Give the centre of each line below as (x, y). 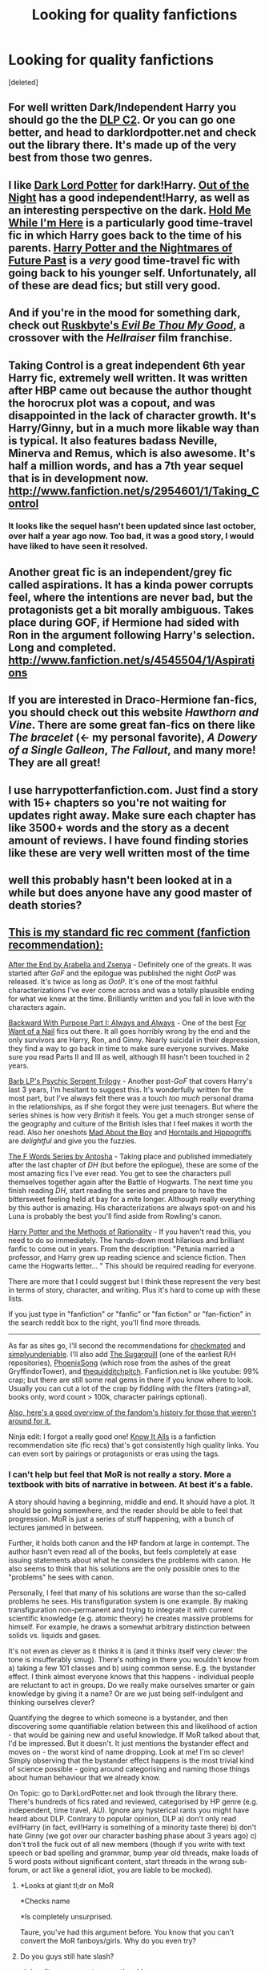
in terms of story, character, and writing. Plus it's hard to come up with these (134, 1289)
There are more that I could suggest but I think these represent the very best (134, 1281)
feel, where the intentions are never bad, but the (131, 597)
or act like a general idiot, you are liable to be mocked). (122, 1870)
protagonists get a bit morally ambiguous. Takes (131, 609)
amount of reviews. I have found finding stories (128, 840)
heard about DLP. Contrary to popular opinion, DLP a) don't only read (122, 1819)
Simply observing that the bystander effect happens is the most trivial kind (131, 1760)
